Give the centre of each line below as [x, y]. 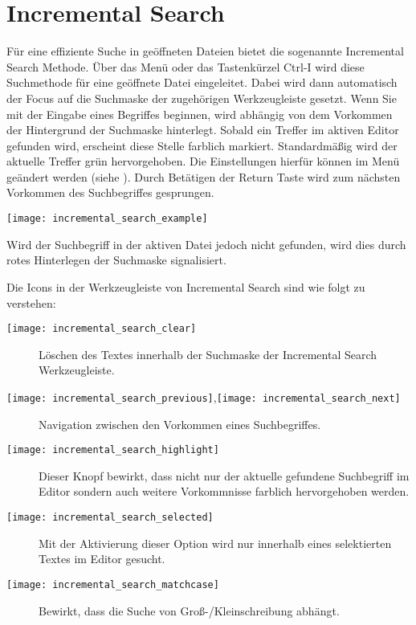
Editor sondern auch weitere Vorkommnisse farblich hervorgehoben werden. [224, 491]
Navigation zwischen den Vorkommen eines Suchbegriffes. [180, 424]
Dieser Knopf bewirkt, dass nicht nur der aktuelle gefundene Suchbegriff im [224, 475]
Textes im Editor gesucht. [102, 559]
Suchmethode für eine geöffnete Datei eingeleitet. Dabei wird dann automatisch [202, 82]
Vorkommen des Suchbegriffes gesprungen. [110, 192]
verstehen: [31, 302]
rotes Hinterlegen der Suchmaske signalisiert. [116, 260]
